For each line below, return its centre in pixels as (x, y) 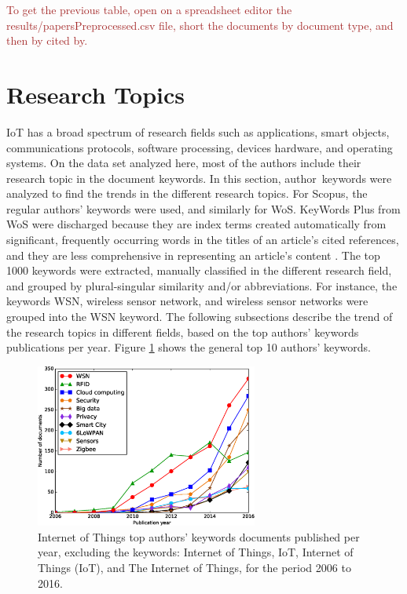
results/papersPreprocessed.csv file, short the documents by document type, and (200, 25)
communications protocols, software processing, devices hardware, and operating (200, 147)
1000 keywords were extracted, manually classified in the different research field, (199, 270)
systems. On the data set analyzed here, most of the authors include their (184, 163)
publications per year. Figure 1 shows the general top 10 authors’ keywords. (189, 347)
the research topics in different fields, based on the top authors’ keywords (183, 332)
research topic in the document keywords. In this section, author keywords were (199, 178)
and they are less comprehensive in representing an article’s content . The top (193, 255)
